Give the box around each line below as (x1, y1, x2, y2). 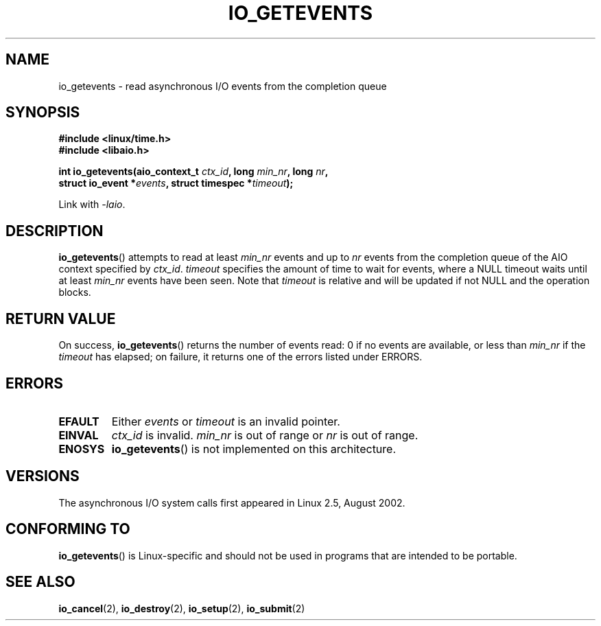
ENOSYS (58, 441, 105, 456)
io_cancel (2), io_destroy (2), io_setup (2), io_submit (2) (58, 602, 305, 614)
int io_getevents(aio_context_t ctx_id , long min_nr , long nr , (58, 165, 329, 178)
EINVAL (58, 428, 99, 442)
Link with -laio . (58, 198, 126, 211)
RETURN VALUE (5, 310, 116, 327)
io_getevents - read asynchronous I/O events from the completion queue (58, 80, 387, 92)
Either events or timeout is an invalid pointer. (111, 414, 340, 428)
